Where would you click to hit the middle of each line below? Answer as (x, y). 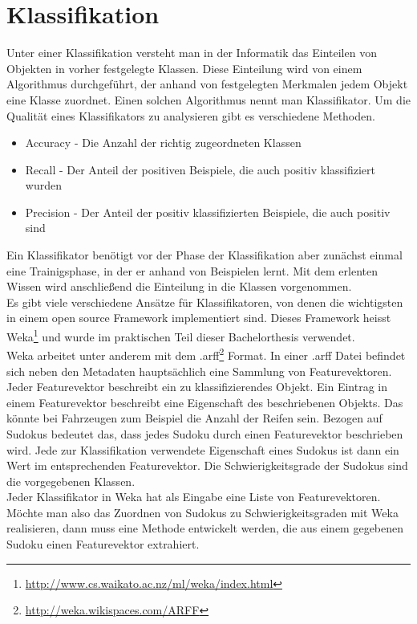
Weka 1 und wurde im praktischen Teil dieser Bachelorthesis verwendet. (181, 335)
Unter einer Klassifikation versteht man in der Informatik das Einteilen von (192, 53)
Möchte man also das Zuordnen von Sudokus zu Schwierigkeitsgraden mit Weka (202, 512)
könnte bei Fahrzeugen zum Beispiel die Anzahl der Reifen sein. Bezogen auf (194, 418)
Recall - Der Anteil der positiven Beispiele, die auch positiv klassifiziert (200, 169)
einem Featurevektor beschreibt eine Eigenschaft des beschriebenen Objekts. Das (205, 402)
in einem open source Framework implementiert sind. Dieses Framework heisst (199, 318)
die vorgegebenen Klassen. (71, 481)
